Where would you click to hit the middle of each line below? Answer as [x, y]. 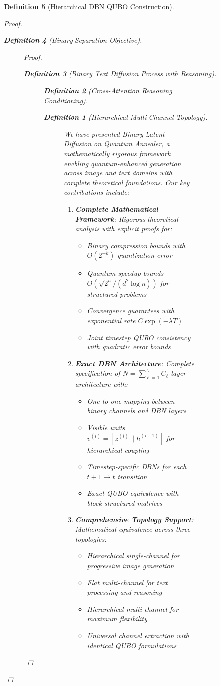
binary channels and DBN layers [137, 411]
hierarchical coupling [118, 449]
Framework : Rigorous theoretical [127, 219]
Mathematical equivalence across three [133, 529]
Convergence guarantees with [131, 310]
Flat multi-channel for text [127, 582]
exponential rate [111, 320]
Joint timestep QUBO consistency [139, 337]
